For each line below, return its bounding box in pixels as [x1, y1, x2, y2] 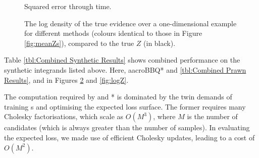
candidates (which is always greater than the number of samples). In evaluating [4, 122, 250, 133]
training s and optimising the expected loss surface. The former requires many [4, 101, 246, 112]
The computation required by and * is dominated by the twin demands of [4, 91, 232, 102]
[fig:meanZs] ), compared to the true [24, 37, 134, 48]
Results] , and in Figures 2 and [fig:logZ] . [4, 74, 129, 85]
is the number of [187, 111, 238, 122]
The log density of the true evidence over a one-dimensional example [24, 18, 237, 28]
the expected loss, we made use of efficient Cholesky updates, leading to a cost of [4, 132, 255, 142]
